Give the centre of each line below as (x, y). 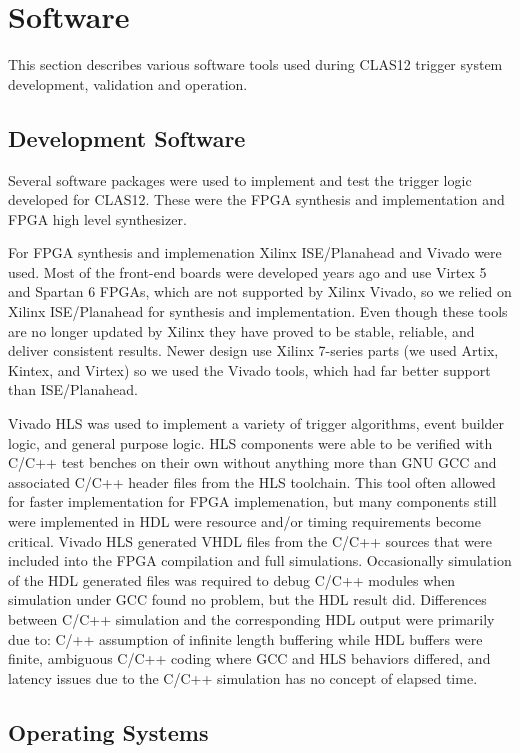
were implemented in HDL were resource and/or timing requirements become (244, 521)
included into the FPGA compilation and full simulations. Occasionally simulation (260, 560)
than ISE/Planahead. (73, 389)
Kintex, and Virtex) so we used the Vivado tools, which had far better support (249, 369)
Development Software (127, 137)
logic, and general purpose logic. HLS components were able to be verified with (250, 442)
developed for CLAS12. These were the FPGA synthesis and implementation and (256, 199)
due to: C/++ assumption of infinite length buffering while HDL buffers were (245, 638)
